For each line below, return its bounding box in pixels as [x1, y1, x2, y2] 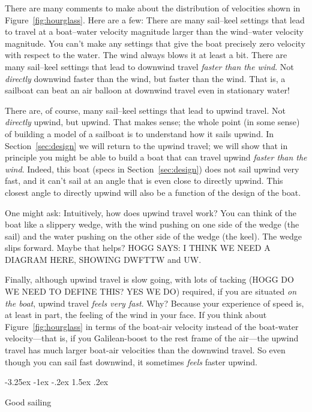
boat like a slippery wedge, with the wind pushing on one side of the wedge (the [5, 218, 299, 231]
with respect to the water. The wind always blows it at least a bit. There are [5, 49, 287, 61]
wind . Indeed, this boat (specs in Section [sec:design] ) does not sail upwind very [5, 162, 299, 175]
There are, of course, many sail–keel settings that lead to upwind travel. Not [5, 104, 286, 116]
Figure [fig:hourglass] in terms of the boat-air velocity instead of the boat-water [5, 320, 299, 332]
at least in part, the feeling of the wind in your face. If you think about [5, 308, 267, 321]
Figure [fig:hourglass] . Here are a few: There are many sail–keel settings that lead [5, 13, 305, 26]
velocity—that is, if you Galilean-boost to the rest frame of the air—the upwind [5, 332, 299, 344]
